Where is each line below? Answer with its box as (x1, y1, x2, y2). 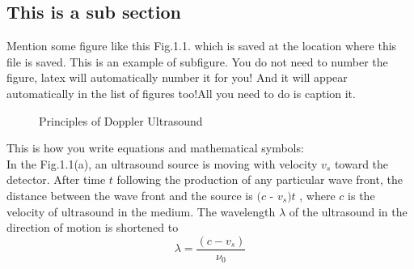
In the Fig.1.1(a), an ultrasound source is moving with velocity (6, 155, 318, 172)
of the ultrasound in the (289, 203, 408, 220)
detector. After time (6, 171, 106, 188)
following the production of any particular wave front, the (116, 171, 403, 188)
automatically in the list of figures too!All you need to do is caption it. (6, 84, 356, 101)
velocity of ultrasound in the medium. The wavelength (6, 203, 276, 220)
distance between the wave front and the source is (6, 186, 253, 203)
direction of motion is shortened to (6, 219, 179, 236)
